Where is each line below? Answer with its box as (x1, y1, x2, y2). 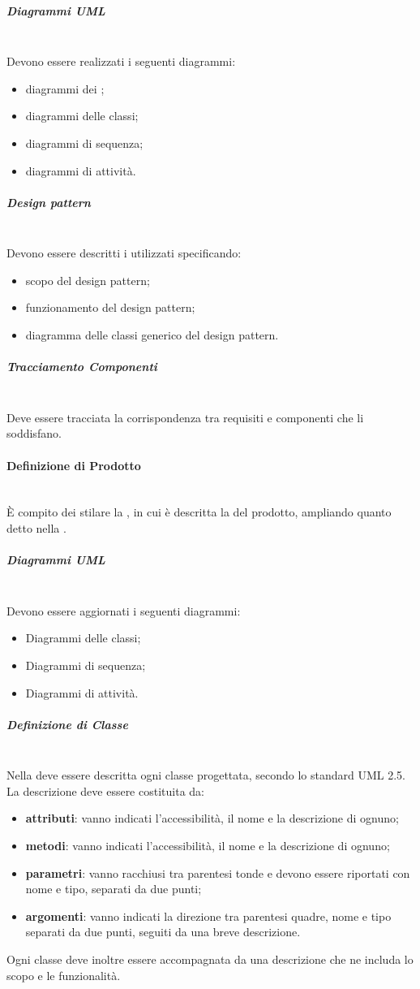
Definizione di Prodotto (6, 456, 141, 473)
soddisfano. (6, 425, 62, 442)
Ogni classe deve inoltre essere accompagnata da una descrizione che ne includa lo (6, 951, 414, 968)
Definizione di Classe (6, 715, 128, 732)
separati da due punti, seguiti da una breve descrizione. (25, 923, 301, 940)
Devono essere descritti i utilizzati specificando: (6, 244, 242, 261)
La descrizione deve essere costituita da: (6, 782, 204, 799)
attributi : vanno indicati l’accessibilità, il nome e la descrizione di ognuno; (25, 810, 399, 827)
